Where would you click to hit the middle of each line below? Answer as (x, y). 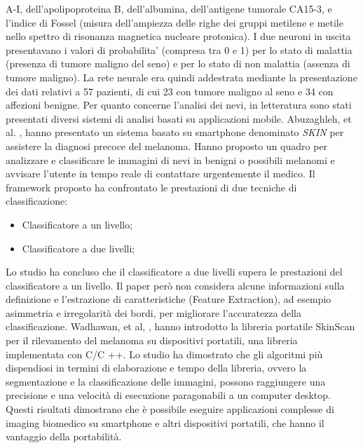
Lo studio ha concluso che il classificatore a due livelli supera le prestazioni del (174, 272)
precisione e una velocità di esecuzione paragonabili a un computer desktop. (168, 395)
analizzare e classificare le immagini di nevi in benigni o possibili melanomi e (170, 159)
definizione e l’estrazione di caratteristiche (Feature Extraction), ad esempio (169, 299)
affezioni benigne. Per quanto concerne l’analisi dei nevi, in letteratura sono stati (179, 105)
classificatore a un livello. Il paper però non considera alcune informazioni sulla (175, 285)
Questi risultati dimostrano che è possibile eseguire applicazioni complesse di (170, 409)
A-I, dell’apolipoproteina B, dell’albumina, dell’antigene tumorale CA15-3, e (169, 8)
